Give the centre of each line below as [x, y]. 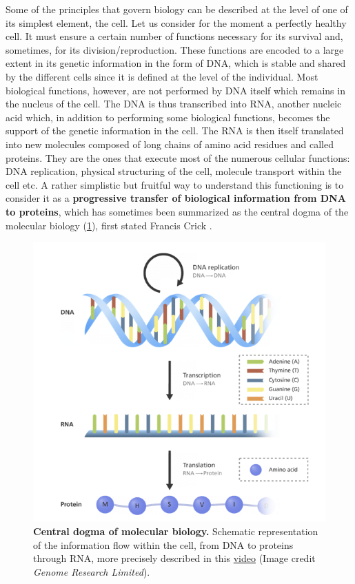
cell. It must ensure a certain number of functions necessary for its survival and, [174, 36]
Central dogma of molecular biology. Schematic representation [176, 531]
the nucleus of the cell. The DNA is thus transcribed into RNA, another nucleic [174, 104]
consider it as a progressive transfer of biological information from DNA [176, 198]
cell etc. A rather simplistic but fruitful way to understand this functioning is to [175, 184]
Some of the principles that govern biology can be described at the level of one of [177, 9]
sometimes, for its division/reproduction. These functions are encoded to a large [175, 49]
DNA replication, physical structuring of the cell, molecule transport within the [174, 171]
